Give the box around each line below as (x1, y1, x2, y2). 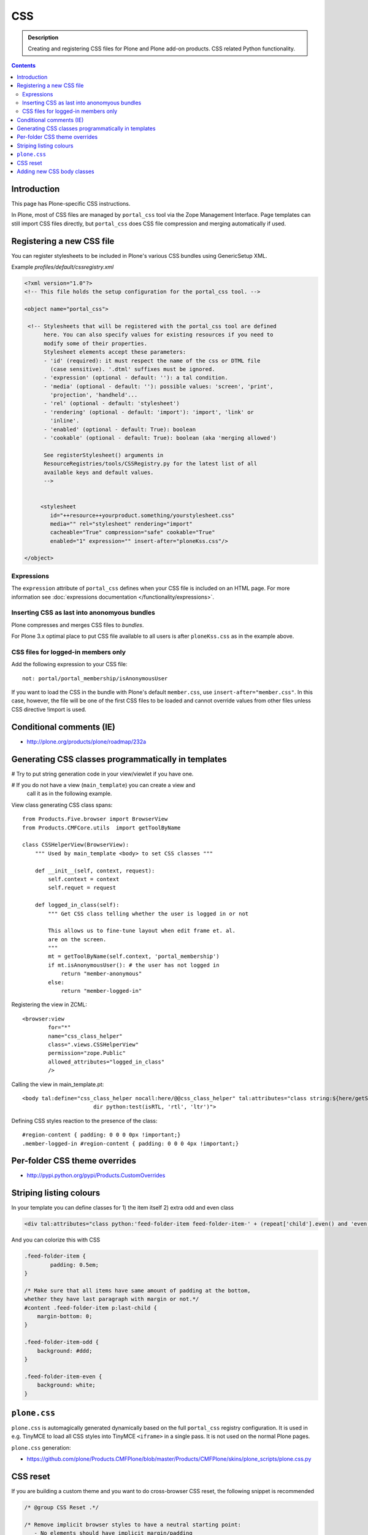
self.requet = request (48, 884, 117, 892)
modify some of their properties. (44, 340, 147, 347)
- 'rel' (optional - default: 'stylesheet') (44, 400, 180, 407)
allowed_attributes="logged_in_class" (48, 1058, 165, 1065)
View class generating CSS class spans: (11, 801, 113, 809)
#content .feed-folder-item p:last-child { (24, 1304, 158, 1311)
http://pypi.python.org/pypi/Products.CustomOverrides (26, 1172, 166, 1179)
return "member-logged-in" (61, 987, 142, 995)
